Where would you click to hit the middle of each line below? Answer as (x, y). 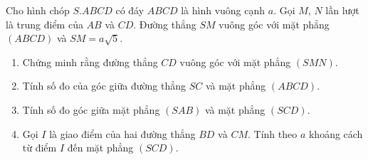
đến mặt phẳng (100, 148)
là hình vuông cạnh (223, 10)
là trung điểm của (44, 24)
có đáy (130, 10)
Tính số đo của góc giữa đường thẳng (104, 86)
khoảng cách (336, 133)
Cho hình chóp (38, 10)
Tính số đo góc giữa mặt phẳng (91, 109)
